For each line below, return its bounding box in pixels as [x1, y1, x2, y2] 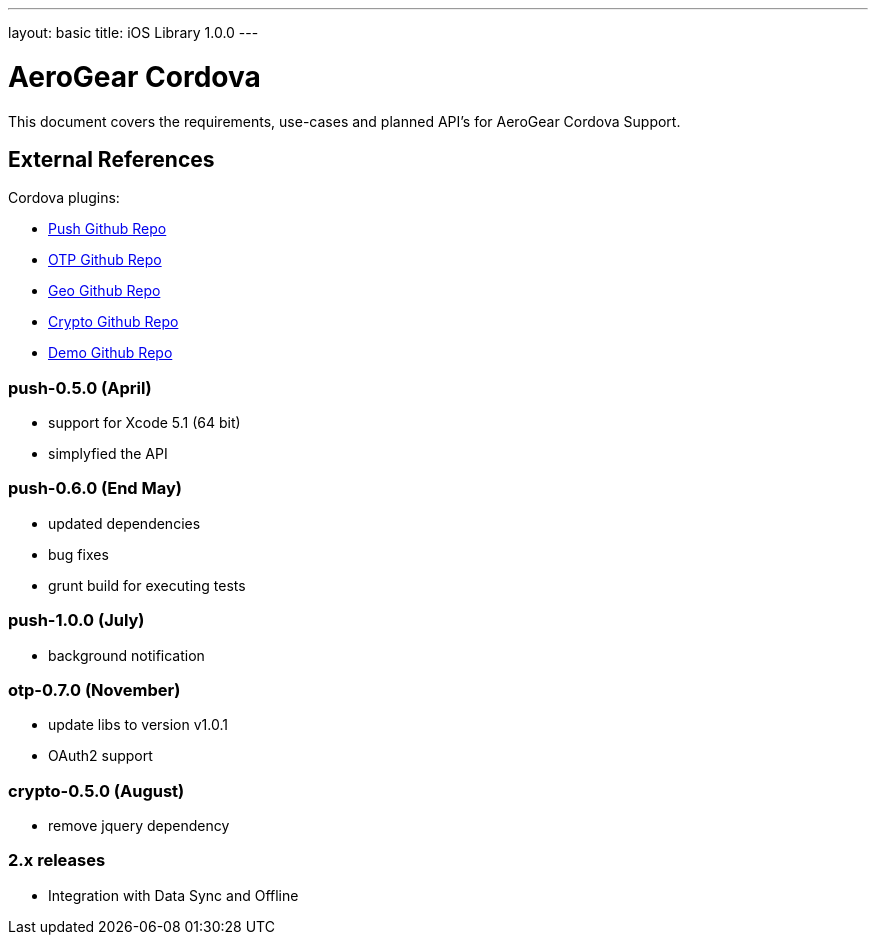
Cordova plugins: [8, 189, 120, 207]
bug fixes [48, 545, 109, 563]
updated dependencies [48, 514, 201, 532]
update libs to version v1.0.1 [48, 716, 228, 734]
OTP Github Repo [48, 251, 162, 269]
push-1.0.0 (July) [8, 610, 145, 631]
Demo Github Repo [48, 344, 173, 362]
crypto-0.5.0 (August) [8, 780, 185, 801]
